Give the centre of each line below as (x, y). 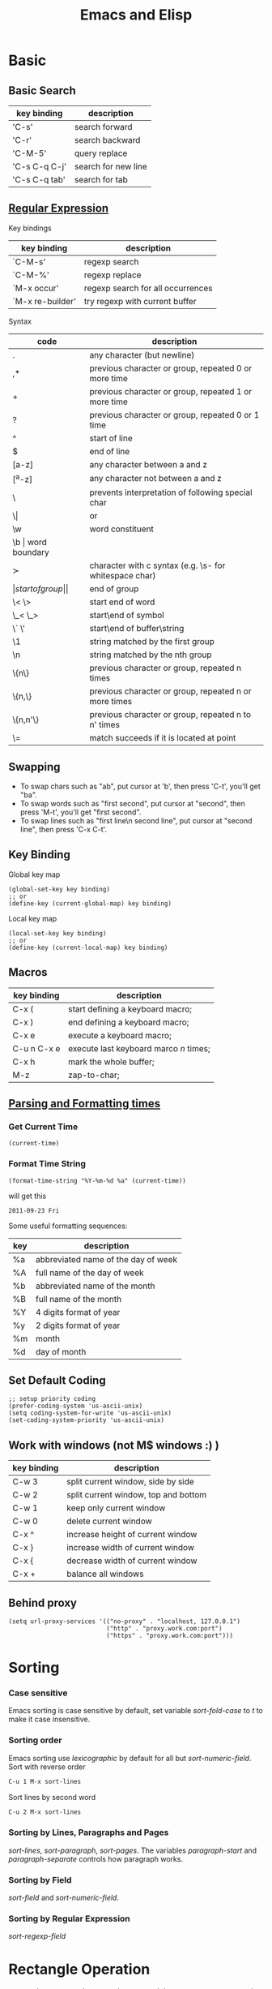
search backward (107, 140)
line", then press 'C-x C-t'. (64, 829)
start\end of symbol (127, 616)
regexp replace (113, 275)
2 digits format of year (78, 1325)
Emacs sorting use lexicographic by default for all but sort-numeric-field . (130, 1758)
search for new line (110, 166)
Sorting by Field (40, 1879)
